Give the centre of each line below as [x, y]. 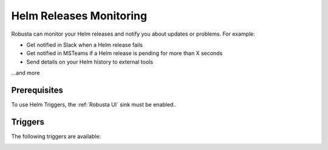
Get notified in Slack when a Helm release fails [84, 45]
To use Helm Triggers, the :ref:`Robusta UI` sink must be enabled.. [94, 105]
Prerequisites [37, 90]
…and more [26, 73]
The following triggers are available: [56, 136]
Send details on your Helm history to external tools [90, 62]
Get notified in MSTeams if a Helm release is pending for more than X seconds [125, 53]
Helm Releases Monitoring [79, 16]
